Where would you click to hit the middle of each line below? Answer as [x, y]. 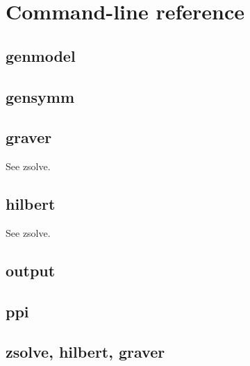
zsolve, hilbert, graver [85, 352]
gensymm [40, 96]
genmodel [41, 55]
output [31, 270]
